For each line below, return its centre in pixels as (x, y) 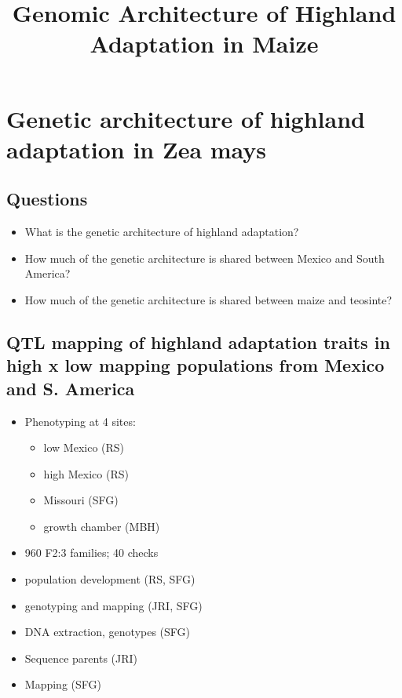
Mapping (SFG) (63, 684)
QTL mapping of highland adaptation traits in (198, 342)
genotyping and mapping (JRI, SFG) (113, 605)
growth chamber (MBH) (102, 526)
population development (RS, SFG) (110, 579)
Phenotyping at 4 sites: (80, 421)
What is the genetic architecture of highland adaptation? (162, 232)
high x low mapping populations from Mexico (196, 365)
